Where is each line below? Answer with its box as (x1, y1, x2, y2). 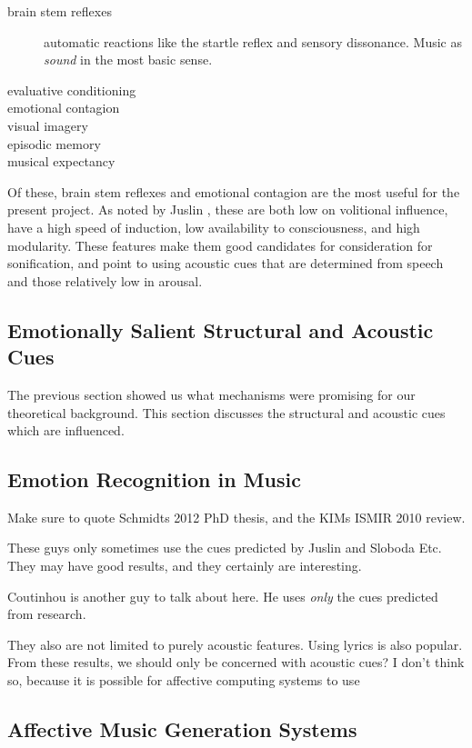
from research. (7, 604, 86, 623)
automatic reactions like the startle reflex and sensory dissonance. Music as (44, 32, 463, 51)
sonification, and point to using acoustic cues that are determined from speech (7, 254, 444, 273)
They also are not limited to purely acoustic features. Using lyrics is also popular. (7, 634, 463, 653)
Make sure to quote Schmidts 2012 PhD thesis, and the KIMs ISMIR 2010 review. (7, 507, 466, 526)
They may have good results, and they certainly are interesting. (7, 556, 362, 575)
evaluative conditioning (7, 80, 136, 99)
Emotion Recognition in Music (7, 465, 301, 494)
